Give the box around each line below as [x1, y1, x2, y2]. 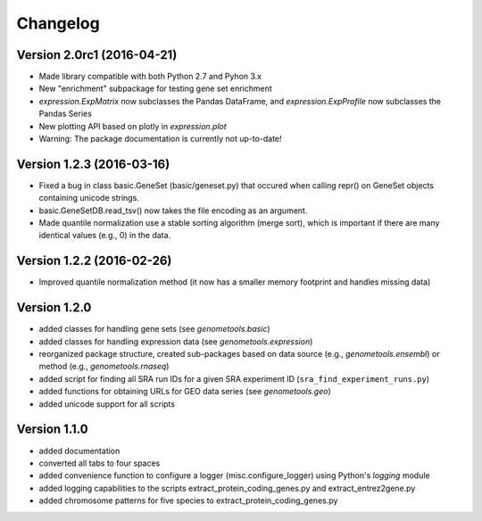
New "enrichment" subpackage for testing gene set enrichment [38, 83, 272, 94]
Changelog [16, 13, 100, 33]
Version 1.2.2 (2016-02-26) [16, 253, 172, 269]
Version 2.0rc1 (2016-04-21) [16, 47, 178, 62]
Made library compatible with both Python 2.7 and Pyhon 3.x [38, 71, 262, 82]
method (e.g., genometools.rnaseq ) [38, 361, 170, 372]
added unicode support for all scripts [38, 398, 176, 409]
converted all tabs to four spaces [38, 458, 161, 468]
